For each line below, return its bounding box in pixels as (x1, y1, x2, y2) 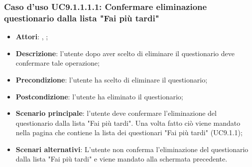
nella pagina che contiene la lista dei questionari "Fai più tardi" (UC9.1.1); (15, 127, 243, 138)
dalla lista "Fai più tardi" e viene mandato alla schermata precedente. (15, 154, 228, 164)
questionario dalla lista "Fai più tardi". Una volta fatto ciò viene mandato (15, 117, 241, 128)
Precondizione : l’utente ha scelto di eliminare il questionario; (15, 74, 208, 84)
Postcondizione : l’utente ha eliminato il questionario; (15, 91, 183, 101)
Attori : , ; (15, 31, 48, 42)
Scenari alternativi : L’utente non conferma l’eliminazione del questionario (15, 144, 249, 154)
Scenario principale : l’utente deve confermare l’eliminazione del (15, 108, 217, 118)
